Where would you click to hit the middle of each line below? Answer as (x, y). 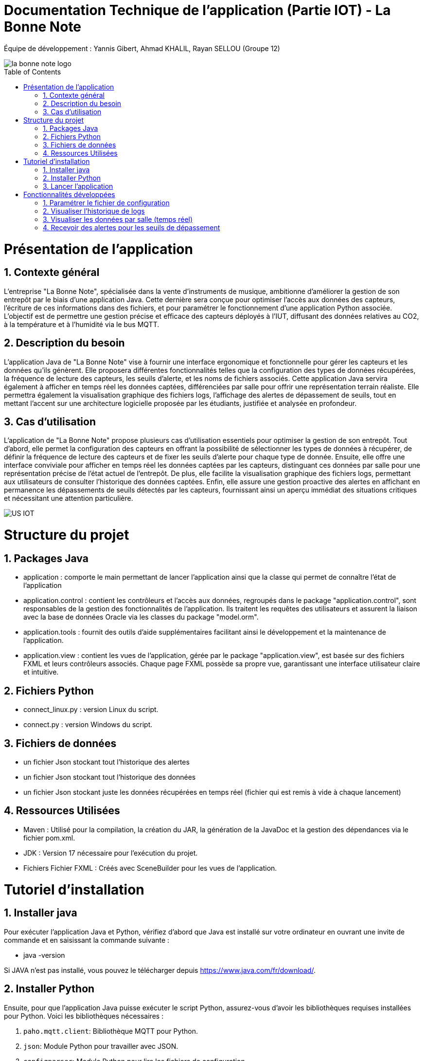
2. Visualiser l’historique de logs (94, 211)
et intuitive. (41, 672)
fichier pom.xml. (49, 838)
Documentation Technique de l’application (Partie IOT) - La (197, 10)
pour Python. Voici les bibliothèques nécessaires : (84, 1016)
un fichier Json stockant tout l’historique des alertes (106, 762)
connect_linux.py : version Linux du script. (91, 710)
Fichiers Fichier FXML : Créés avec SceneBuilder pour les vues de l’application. (150, 868)
